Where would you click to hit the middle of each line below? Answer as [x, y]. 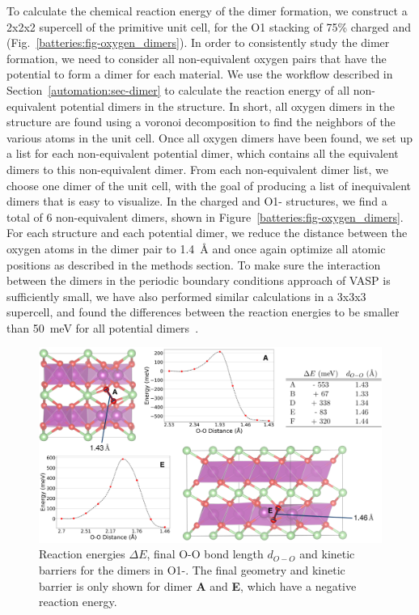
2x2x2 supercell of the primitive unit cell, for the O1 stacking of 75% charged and [209, 26]
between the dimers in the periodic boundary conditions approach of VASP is [199, 280]
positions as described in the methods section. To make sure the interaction [194, 264]
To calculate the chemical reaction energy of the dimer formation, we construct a [207, 11]
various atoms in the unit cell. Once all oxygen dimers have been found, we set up [210, 137]
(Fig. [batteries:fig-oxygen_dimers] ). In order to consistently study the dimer [198, 42]
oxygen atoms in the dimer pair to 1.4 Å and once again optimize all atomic [196, 248]
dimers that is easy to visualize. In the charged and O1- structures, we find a [197, 201]
